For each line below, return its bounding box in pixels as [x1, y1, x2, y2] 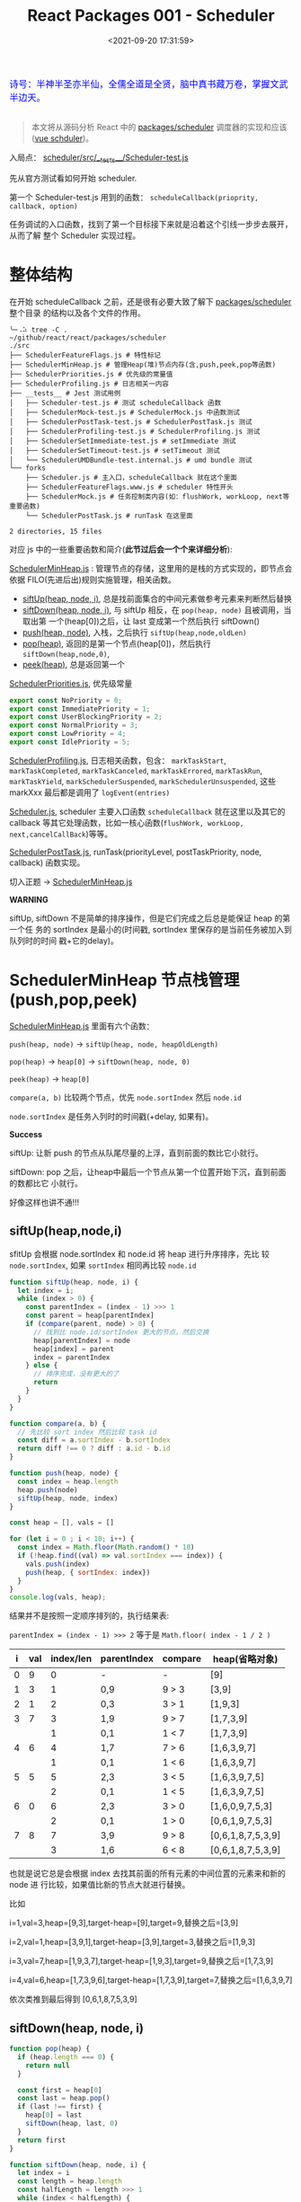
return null [25, 2061, 70, 2070]
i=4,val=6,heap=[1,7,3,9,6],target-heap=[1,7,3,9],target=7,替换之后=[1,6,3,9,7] [9, 1975, 293, 1985]
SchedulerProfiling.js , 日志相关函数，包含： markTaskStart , [9, 755, 226, 765]
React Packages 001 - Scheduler [26, 5, 276, 26]
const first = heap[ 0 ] [17, 2085, 102, 2094]
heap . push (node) [17, 1485, 78, 1494]
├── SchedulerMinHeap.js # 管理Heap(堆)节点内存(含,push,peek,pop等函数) [9, 360, 277, 369]
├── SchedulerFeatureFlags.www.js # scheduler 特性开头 [25, 482, 234, 491]
